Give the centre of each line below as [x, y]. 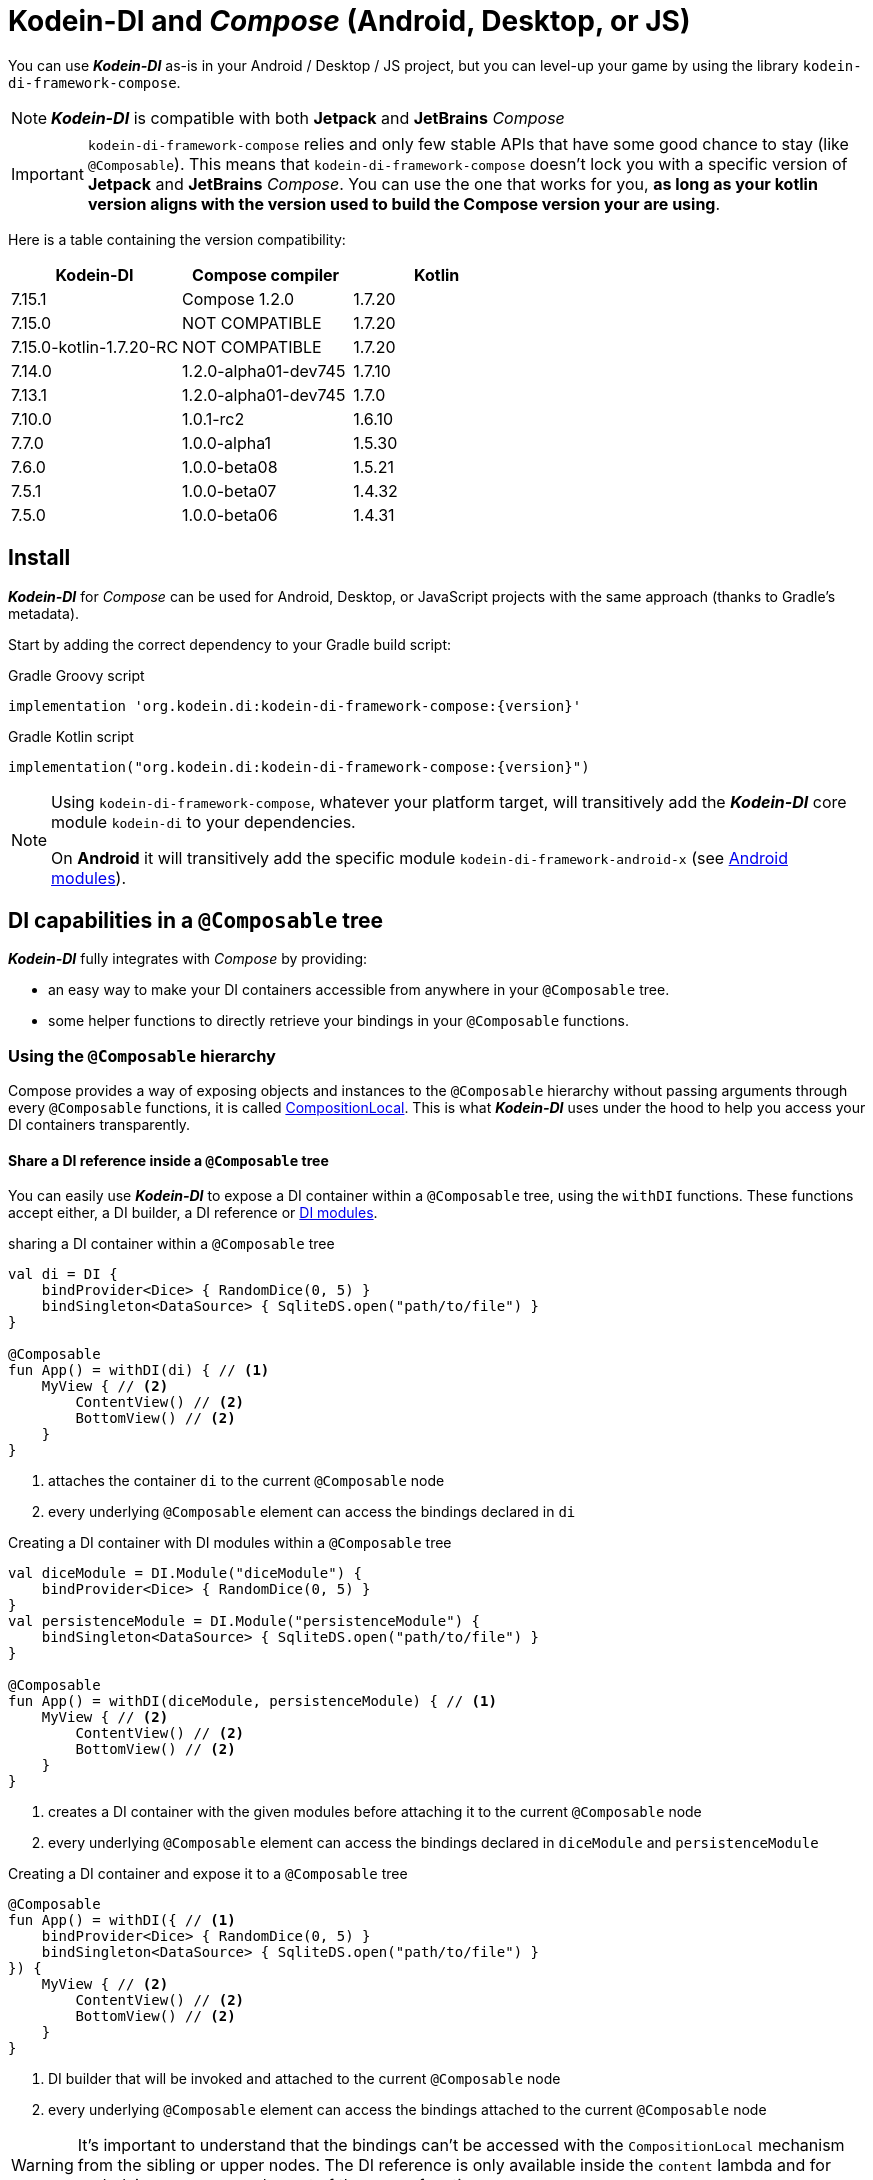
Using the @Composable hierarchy [142, 1055]
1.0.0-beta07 [229, 490]
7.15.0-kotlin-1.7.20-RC [95, 346]
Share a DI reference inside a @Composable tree [168, 1160]
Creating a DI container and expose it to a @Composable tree [208, 1874]
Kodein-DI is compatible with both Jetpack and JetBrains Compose [308, 117]
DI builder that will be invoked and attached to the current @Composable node [304, 2079]
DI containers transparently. [99, 1125]
